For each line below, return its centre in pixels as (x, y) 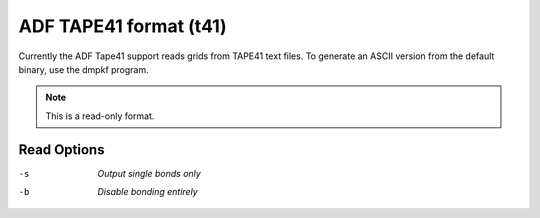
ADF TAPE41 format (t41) (122, 26)
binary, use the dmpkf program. (83, 69)
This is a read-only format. (100, 116)
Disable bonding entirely (148, 192)
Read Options (61, 149)
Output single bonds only (149, 173)
